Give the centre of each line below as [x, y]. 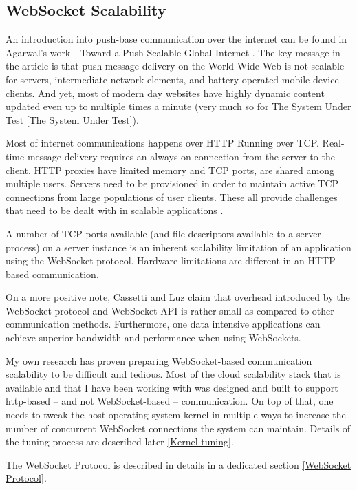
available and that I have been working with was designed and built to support [172, 387]
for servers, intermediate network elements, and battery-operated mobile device [172, 79]
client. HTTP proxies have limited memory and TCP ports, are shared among [170, 170]
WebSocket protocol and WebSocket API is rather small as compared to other [170, 310]
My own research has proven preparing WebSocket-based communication [159, 360]
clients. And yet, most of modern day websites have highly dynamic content [165, 93]
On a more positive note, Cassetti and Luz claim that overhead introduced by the [178, 297]
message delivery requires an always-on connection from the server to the [181, 156]
